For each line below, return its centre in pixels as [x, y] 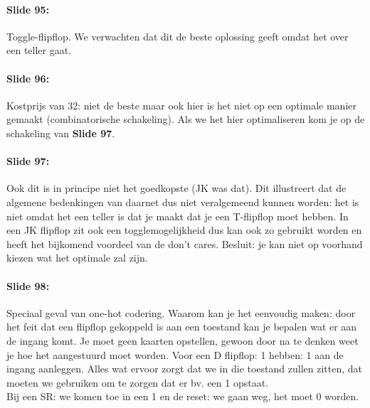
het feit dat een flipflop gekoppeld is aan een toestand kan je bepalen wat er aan [182, 327]
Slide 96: [28, 78]
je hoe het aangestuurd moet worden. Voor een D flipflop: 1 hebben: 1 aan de [175, 354]
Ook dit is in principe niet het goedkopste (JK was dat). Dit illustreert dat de [176, 188]
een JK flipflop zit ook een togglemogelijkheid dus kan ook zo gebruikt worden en [184, 230]
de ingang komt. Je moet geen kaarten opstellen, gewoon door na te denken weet [183, 340]
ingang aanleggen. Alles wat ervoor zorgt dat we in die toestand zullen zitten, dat [184, 369]
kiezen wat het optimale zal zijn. [77, 258]
